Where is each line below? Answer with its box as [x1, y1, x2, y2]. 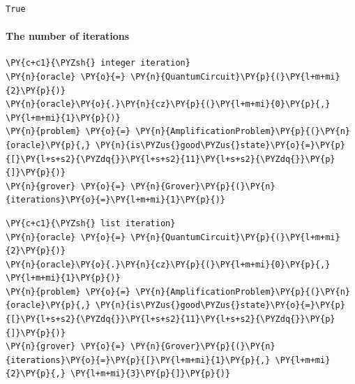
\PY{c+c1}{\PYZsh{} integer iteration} [6, 58, 190, 68]
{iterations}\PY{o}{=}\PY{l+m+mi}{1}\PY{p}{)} [6, 195, 225, 205]
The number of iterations [6, 29, 130, 43]
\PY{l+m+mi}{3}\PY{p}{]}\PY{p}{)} [70, 369, 231, 379]
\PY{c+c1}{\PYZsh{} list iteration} [6, 218, 176, 228]
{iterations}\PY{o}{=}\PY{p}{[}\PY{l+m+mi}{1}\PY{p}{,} [6, 355, 271, 365]
